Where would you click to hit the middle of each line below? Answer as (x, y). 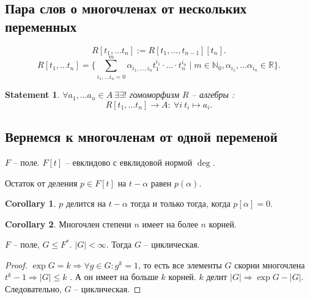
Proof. (16, 264)
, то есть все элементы (180, 264)
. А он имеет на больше (114, 277)
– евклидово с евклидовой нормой (129, 162)
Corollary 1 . (31, 203)
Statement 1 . (32, 94)
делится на (86, 203)
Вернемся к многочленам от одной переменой (141, 137)
